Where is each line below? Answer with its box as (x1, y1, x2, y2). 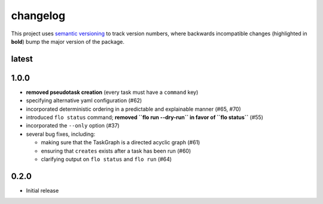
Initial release (26, 187, 59, 194)
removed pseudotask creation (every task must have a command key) (26, 89, 199, 96)
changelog (11, 9, 66, 22)
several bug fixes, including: (26, 130, 96, 138)
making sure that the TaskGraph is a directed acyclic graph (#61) (41, 139, 200, 146)
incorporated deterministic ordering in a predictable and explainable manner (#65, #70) (26, 105, 242, 112)
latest (11, 54, 33, 64)
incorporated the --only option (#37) (26, 122, 120, 129)
